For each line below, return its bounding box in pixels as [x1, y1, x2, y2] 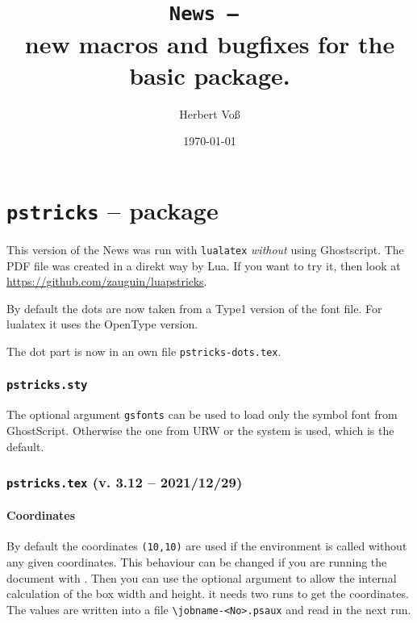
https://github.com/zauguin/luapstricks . [6, 273, 207, 290]
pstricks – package [6, 193, 219, 226]
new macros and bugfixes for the [24, 27, 395, 60]
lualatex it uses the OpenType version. [6, 316, 198, 332]
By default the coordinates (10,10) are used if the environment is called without [6, 537, 407, 554]
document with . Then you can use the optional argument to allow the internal [6, 569, 397, 586]
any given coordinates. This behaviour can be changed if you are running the [6, 554, 387, 571]
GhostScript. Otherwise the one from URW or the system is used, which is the [6, 422, 394, 438]
